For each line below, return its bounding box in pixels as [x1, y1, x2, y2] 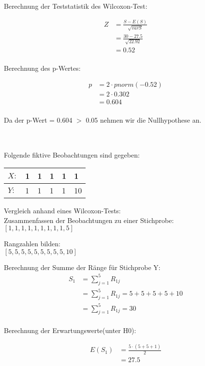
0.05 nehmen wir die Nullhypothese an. [86, 114, 202, 125]
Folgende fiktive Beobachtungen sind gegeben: [4, 150, 140, 160]
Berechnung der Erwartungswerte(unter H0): [4, 325, 136, 335]
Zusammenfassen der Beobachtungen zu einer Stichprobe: [4, 215, 174, 225]
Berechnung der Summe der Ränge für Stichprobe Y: [4, 262, 161, 272]
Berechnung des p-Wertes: [4, 63, 81, 73]
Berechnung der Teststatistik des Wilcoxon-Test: [4, 1, 147, 11]
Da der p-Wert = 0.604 [4, 114, 73, 125]
